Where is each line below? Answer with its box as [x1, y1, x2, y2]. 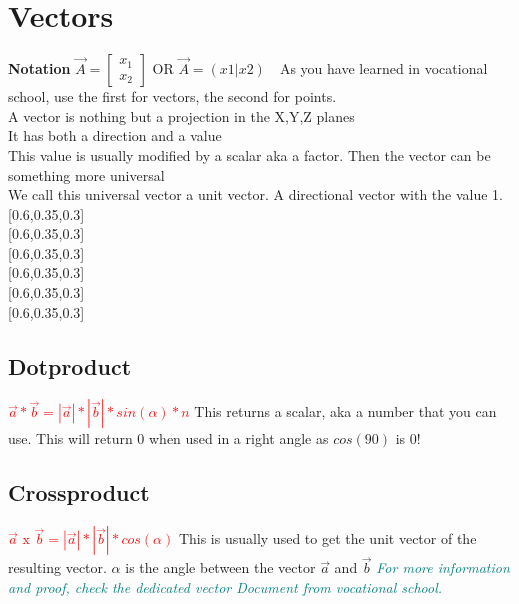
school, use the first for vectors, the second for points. [8, 86, 337, 107]
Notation [8, 58, 71, 79]
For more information [376, 557, 510, 578]
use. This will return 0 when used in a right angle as [8, 428, 329, 449]
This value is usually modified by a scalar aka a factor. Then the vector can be [8, 144, 491, 165]
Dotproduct [8, 350, 132, 381]
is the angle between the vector [125, 557, 316, 578]
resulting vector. [8, 557, 107, 578]
